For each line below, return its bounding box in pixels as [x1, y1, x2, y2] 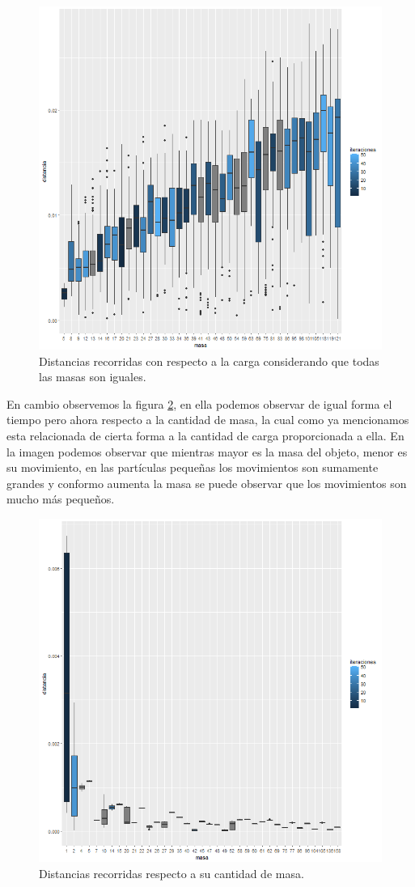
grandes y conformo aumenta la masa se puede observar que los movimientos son [6, 474, 407, 491]
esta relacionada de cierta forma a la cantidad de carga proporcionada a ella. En [6, 427, 404, 443]
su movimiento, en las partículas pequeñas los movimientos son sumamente [6, 459, 379, 476]
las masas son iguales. [39, 368, 146, 385]
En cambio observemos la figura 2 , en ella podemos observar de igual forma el [6, 395, 392, 412]
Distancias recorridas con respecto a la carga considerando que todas [39, 352, 379, 369]
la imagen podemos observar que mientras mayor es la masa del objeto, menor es [6, 443, 408, 460]
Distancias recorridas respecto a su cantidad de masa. [39, 864, 304, 881]
